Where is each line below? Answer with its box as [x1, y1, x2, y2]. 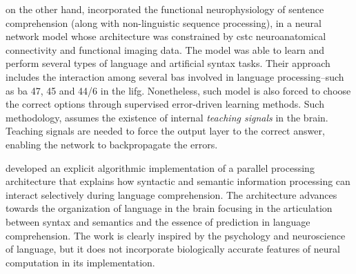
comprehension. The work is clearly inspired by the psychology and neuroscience [6, 228, 346, 242]
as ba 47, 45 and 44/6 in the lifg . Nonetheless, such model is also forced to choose [6, 83, 351, 97]
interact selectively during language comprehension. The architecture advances [6, 187, 337, 202]
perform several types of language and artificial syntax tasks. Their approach [6, 56, 330, 70]
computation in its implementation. [6, 255, 155, 269]
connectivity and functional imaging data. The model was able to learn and [6, 42, 325, 57]
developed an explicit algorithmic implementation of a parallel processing [6, 160, 315, 175]
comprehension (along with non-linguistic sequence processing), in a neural [6, 15, 322, 30]
